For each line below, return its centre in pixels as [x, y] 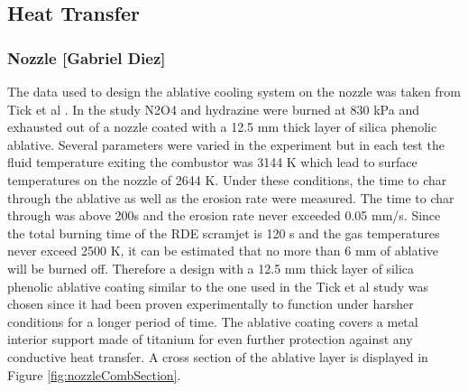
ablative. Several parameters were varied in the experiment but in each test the [226, 144]
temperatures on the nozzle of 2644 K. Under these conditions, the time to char [227, 179]
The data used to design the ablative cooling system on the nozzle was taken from [234, 91]
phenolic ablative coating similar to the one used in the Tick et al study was [218, 286]
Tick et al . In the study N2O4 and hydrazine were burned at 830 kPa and [213, 109]
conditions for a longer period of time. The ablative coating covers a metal [213, 321]
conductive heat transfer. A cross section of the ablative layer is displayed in [218, 356]
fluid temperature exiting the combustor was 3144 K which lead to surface [212, 162]
